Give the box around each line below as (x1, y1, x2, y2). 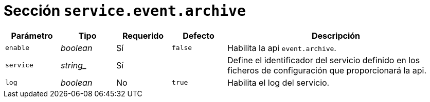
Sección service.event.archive (4, 2, 246, 19)
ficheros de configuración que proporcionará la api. (227, 65, 427, 75)
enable (5, 44, 29, 52)
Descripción (312, 30, 360, 41)
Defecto (183, 30, 214, 41)
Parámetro (11, 30, 53, 41)
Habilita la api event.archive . (227, 42, 336, 53)
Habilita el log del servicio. (227, 77, 330, 88)
